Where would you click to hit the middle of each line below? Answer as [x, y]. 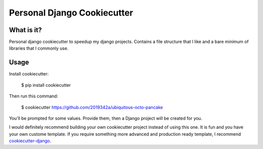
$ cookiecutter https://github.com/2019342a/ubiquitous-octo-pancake [92, 107]
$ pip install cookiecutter [46, 85]
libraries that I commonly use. [39, 48]
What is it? [26, 30]
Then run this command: [34, 96]
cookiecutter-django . [30, 141]
